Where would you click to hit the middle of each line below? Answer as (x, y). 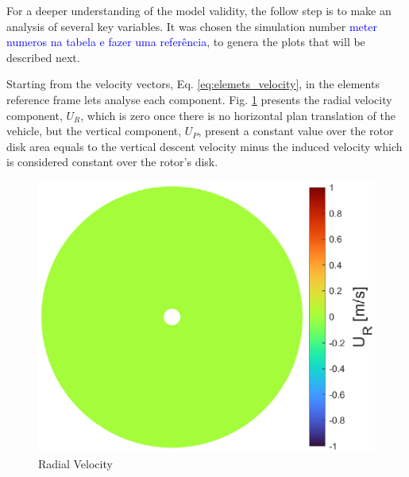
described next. (43, 57)
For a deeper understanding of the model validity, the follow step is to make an (199, 10)
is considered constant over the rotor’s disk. (112, 162)
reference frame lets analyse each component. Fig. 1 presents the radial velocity (199, 99)
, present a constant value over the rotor (296, 131)
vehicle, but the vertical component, (94, 131)
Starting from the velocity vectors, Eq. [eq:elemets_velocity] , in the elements (193, 84)
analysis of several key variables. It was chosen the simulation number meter (192, 26)
